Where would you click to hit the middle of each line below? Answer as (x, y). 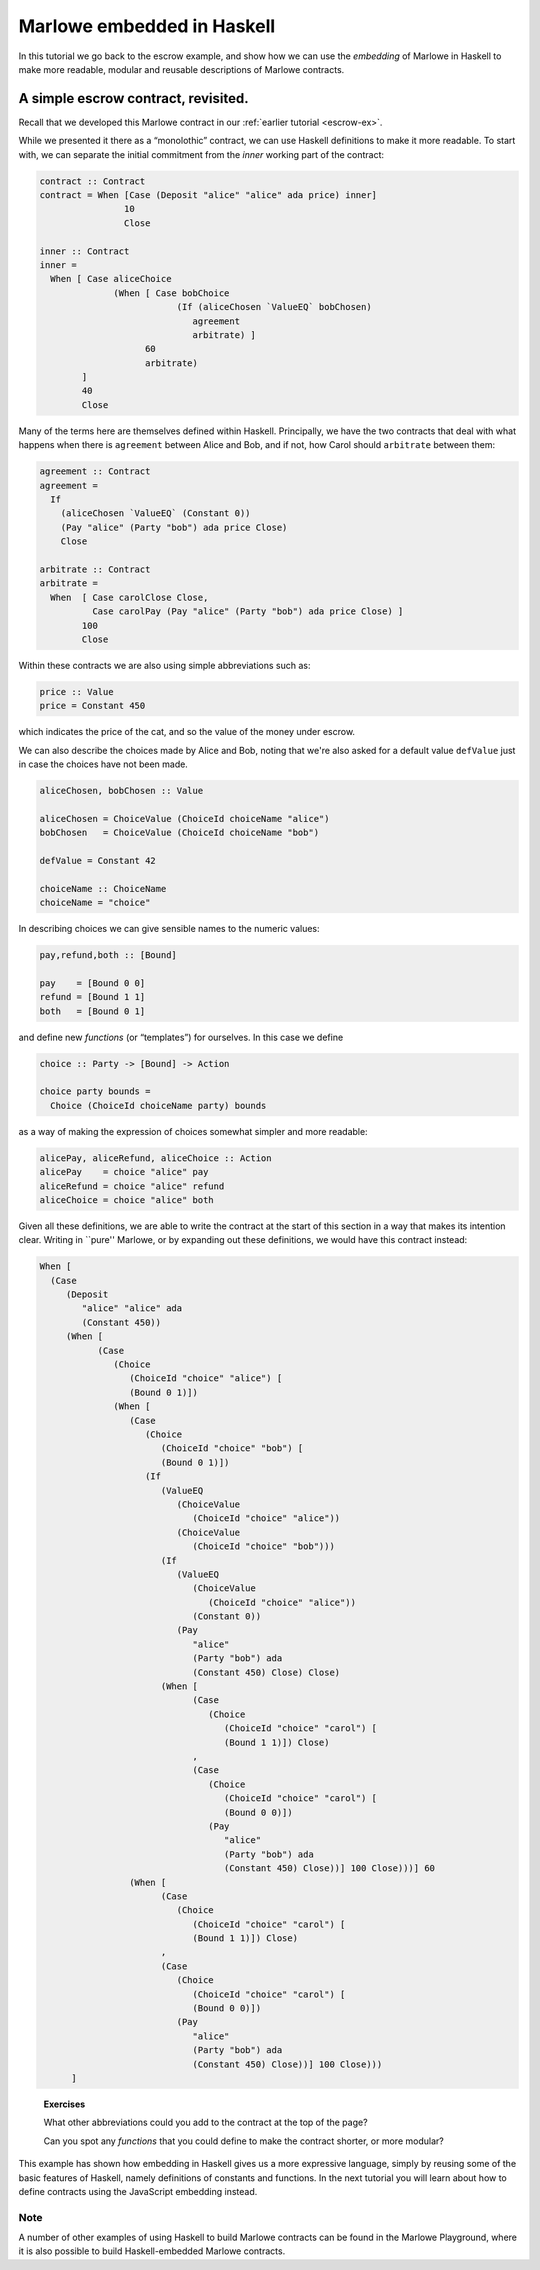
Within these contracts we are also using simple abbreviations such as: (164, 665)
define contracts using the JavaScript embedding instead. (138, 2191)
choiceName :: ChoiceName (103, 888)
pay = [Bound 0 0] (92, 983)
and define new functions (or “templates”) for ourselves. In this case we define (181, 1037)
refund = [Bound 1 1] (92, 997)
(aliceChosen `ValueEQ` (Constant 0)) (155, 513)
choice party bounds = (95, 1091)
